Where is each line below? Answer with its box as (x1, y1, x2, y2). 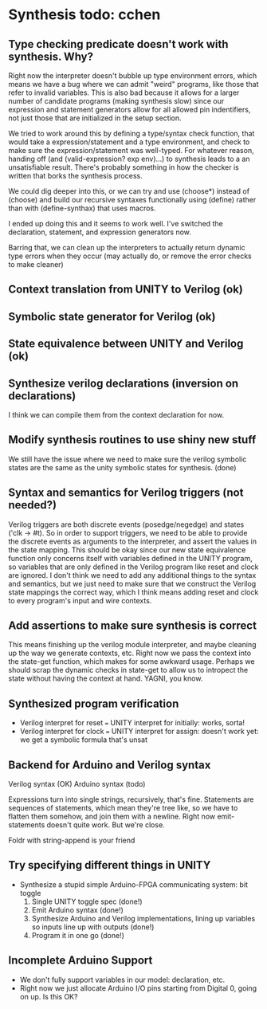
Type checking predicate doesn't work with (8, 37, 229, 51)
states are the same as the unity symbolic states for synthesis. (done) (8, 462, 237, 472)
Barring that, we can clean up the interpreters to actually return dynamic (8, 243, 245, 252)
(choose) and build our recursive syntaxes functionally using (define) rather (8, 195, 257, 204)
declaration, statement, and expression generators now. (8, 227, 191, 237)
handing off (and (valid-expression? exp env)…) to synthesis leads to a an (8, 154, 250, 163)
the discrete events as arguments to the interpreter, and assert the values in (8, 536, 257, 546)
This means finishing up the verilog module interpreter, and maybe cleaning (8, 640, 257, 650)
